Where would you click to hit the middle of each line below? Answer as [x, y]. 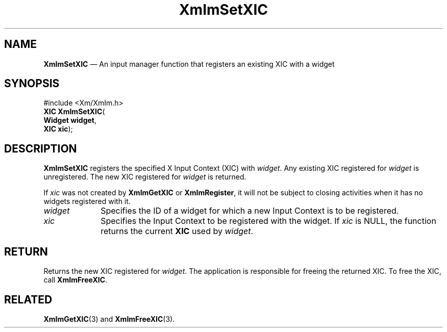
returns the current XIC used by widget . [177, 231]
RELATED [28, 299]
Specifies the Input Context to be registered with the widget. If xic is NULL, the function [268, 221]
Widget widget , [70, 120]
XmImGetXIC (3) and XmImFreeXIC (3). [109, 319]
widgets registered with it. [87, 201]
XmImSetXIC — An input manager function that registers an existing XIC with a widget [189, 64]
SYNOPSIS [32, 84]
